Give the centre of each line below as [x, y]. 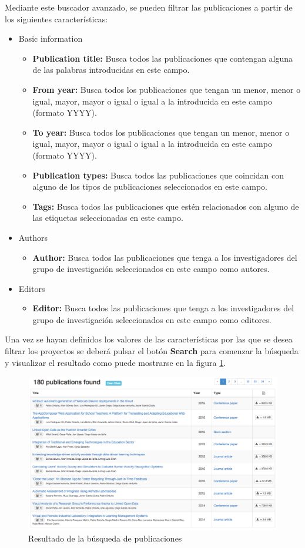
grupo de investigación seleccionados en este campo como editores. [152, 319]
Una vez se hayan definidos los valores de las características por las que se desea [149, 339]
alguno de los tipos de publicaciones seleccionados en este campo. [150, 186]
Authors [33, 237]
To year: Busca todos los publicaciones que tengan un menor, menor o [161, 132]
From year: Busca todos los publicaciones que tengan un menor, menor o [167, 89]
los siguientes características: [56, 19]
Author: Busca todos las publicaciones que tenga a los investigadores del [165, 257]
